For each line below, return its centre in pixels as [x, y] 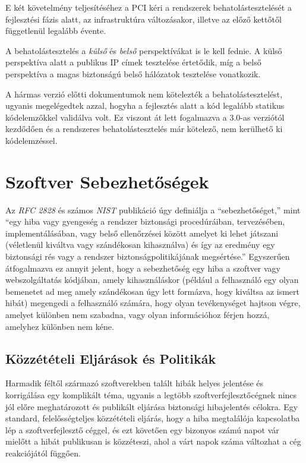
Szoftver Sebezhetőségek [107, 181]
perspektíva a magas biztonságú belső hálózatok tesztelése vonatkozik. [133, 73]
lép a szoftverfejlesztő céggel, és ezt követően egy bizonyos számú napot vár [142, 429]
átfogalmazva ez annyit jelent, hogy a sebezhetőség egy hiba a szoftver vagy [143, 268]
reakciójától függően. [43, 453]
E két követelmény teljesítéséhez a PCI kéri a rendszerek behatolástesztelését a [149, 7]
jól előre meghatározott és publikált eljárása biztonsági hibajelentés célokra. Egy [152, 406]
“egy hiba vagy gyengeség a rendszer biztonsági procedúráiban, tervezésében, [145, 221]
